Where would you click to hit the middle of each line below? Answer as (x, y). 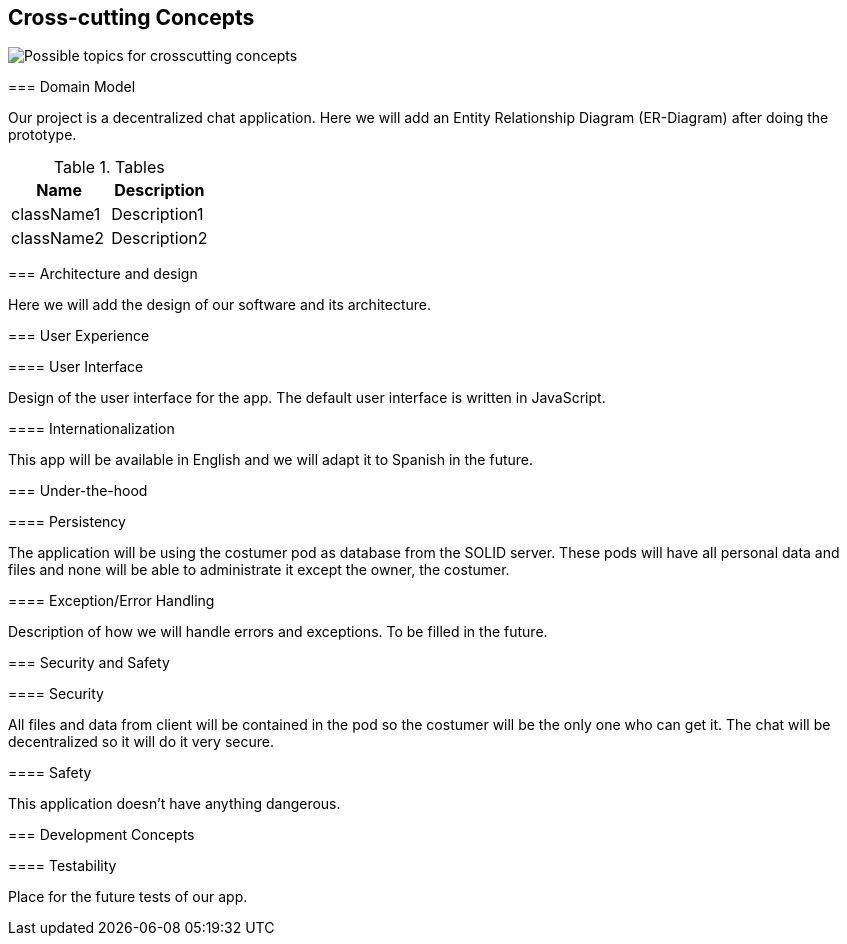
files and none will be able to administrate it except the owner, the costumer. (259, 570)
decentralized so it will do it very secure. (141, 742)
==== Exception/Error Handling (111, 601)
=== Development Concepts (101, 835)
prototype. (42, 135)
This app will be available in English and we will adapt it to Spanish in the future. (271, 460)
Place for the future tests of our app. (128, 897)
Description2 (159, 238)
